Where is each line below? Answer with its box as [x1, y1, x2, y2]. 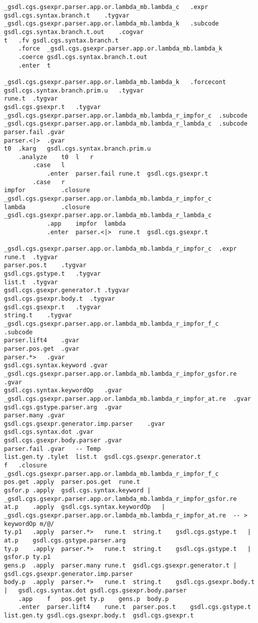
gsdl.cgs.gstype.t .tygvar [4, 270, 101, 277]
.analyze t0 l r [18, 153, 93, 161]
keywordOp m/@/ [4, 520, 54, 527]
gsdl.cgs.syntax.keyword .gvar [4, 362, 108, 369]
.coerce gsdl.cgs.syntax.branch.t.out [18, 53, 147, 61]
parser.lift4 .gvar [4, 337, 79, 344]
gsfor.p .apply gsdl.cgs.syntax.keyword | [4, 487, 151, 494]
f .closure [4, 462, 47, 469]
